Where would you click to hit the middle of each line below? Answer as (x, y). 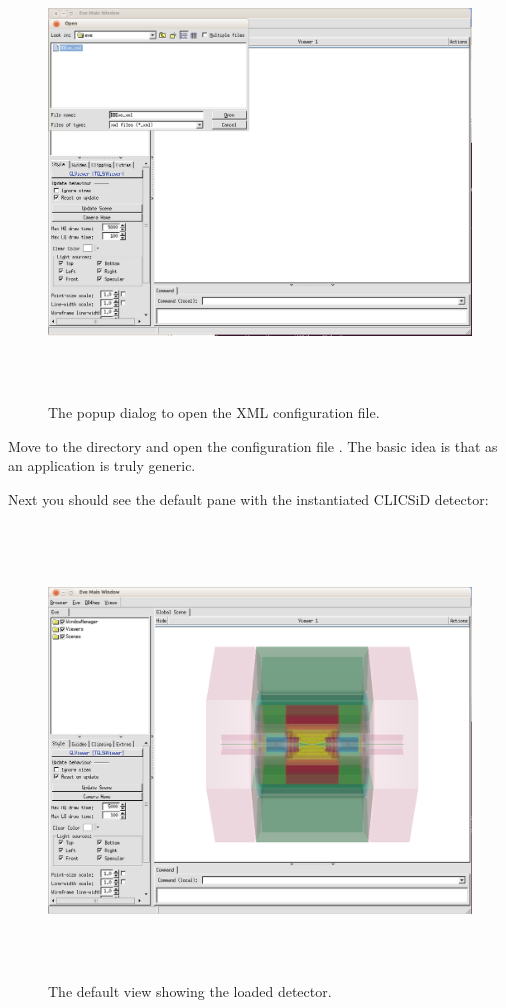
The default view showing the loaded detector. (190, 990)
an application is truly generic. (102, 465)
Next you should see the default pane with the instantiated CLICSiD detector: (248, 498)
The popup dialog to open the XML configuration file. (214, 412)
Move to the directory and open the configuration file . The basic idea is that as (253, 445)
